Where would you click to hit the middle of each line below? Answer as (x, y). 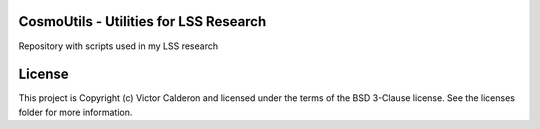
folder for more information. (75, 112)
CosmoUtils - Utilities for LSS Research (142, 21)
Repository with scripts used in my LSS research (118, 46)
